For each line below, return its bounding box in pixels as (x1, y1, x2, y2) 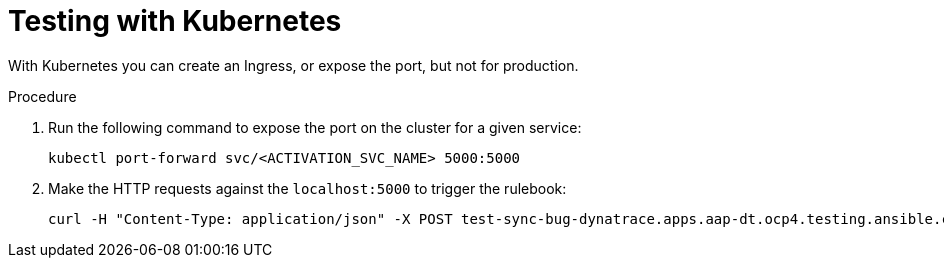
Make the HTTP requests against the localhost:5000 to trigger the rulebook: (48, 179, 567, 197)
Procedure (8, 87, 77, 105)
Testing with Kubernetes (8, 4, 342, 38)
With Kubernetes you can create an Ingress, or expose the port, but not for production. (8, 56, 579, 74)
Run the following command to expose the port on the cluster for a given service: (48, 118, 582, 136)
